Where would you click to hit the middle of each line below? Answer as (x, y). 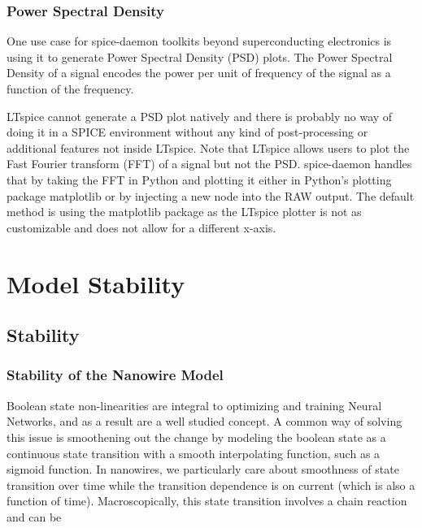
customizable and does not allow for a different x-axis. (141, 227)
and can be (34, 516)
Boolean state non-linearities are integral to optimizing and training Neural (194, 405)
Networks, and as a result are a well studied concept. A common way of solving (204, 421)
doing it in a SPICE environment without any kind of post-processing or (187, 132)
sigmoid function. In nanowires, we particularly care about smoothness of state (203, 469)
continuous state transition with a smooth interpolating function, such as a (194, 453)
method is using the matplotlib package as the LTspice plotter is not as (184, 212)
